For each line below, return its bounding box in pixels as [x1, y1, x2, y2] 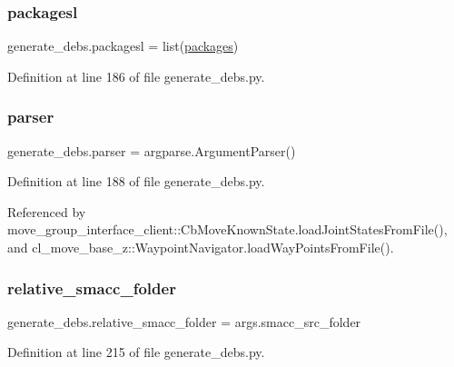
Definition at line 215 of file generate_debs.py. [7, 342, 265, 362]
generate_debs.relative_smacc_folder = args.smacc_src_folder [7, 312, 361, 331]
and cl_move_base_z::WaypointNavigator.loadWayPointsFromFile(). [7, 238, 394, 256]
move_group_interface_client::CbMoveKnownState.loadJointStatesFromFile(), [7, 220, 448, 239]
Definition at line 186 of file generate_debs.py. [7, 66, 265, 85]
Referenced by [7, 202, 86, 221]
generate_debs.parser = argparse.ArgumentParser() [7, 141, 296, 160]
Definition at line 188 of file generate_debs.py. [7, 172, 265, 191]
